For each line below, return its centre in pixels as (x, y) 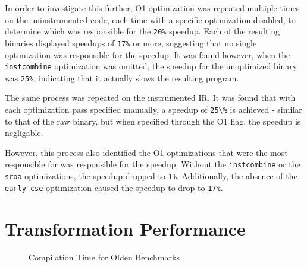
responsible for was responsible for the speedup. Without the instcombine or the (153, 164)
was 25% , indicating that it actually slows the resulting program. (122, 77)
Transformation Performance (125, 228)
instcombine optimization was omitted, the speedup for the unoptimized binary (151, 66)
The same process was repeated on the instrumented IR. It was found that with (150, 98)
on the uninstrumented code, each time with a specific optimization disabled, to (150, 19)
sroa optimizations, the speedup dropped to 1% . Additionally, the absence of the (151, 176)
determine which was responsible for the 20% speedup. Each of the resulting (142, 31)
